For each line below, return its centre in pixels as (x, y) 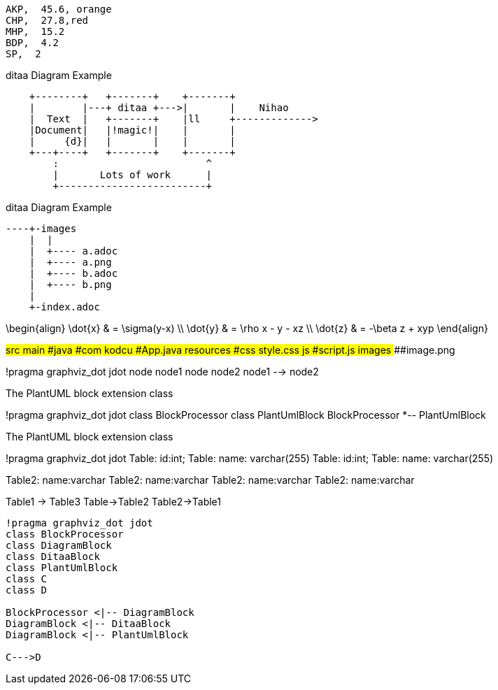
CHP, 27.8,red (47, 20)
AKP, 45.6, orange (59, 9)
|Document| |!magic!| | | (132, 130)
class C (27, 579)
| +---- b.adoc (73, 273)
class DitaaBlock (53, 556)
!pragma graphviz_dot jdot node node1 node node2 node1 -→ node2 (162, 372)
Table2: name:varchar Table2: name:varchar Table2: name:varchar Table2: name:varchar (210, 480)
